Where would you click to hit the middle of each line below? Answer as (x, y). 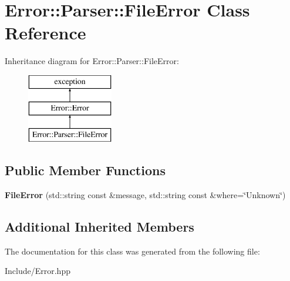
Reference (45, 33)
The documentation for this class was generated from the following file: (132, 251)
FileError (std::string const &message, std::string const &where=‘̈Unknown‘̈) (145, 195)
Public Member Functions (85, 170)
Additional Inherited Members (100, 227)
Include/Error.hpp (38, 271)
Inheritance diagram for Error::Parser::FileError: (92, 61)
